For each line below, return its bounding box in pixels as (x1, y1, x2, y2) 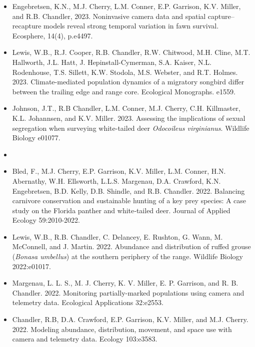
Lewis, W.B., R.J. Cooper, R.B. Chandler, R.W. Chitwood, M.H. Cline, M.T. (12, 47, 250, 57)
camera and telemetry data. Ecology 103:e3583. (12, 334, 157, 344)
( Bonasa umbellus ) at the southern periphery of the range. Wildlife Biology (12, 251, 243, 262)
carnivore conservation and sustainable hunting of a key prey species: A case (12, 195, 246, 206)
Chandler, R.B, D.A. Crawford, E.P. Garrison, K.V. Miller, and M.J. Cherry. (12, 314, 248, 325)
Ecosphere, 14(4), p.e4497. (12, 30, 93, 40)
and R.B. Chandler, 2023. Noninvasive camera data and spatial (12, 10, 206, 21)
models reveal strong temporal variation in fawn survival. (43, 20, 219, 31)
